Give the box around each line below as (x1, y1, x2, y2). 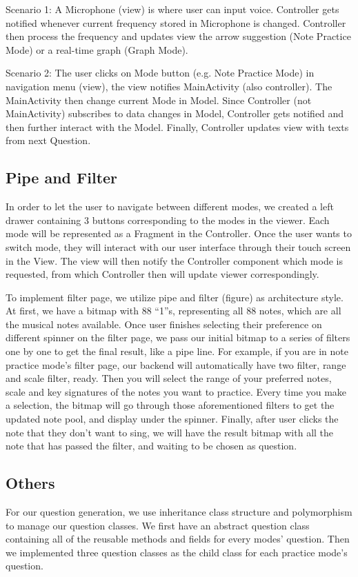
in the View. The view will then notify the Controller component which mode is (6, 253, 343, 267)
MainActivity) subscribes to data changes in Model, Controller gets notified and (6, 106, 344, 121)
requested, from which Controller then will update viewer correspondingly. (6, 267, 319, 281)
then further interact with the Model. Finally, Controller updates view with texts (6, 119, 349, 134)
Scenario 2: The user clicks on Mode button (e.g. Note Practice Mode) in (6, 65, 315, 80)
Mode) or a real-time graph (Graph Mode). (6, 42, 188, 57)
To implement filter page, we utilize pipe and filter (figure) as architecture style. (6, 290, 344, 304)
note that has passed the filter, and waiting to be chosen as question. (6, 438, 297, 453)
